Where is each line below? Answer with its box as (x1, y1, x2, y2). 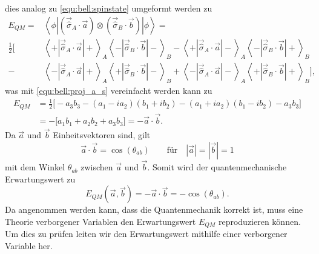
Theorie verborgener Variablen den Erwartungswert (5, 215, 196, 227)
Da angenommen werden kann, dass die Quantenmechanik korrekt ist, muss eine (5, 203, 303, 216)
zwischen (81, 161, 113, 173)
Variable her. (5, 239, 53, 252)
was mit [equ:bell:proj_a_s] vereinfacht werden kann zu (5, 84, 212, 97)
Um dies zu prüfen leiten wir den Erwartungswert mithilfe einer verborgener (5, 227, 288, 240)
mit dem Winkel (5, 161, 65, 173)
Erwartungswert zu (5, 172, 76, 185)
